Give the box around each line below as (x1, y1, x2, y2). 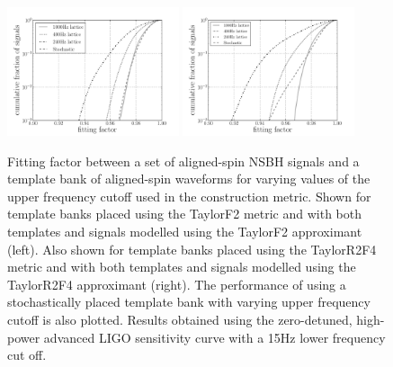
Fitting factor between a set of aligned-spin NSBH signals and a (7, 151, 360, 170)
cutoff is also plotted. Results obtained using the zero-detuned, (7, 310, 353, 329)
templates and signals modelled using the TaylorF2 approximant (7, 222, 362, 241)
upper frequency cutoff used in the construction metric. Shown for (7, 186, 371, 205)
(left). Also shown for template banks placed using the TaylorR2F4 (7, 239, 377, 258)
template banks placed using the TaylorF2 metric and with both (7, 204, 362, 223)
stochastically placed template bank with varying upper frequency (7, 292, 371, 311)
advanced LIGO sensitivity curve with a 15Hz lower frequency (43, 327, 386, 346)
